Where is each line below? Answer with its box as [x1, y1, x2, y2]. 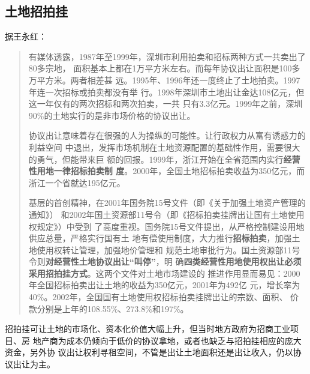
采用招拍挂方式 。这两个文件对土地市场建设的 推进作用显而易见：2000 [28, 267, 300, 279]
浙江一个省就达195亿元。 [28, 176, 125, 189]
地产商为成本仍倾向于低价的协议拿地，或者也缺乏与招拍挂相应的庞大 [32, 334, 302, 346]
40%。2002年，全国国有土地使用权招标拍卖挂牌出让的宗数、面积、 [28, 291, 288, 303]
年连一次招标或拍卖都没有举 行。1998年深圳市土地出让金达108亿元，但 [28, 85, 305, 98]
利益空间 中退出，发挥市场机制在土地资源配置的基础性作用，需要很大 [28, 140, 300, 153]
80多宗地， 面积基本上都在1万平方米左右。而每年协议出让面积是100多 [28, 62, 300, 74]
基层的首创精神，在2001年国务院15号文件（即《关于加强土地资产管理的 [28, 196, 306, 209]
